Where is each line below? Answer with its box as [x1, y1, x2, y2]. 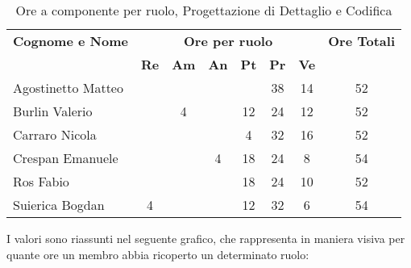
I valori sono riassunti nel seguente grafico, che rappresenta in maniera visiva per [6, 230, 405, 246]
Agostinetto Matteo [13, 78, 123, 97]
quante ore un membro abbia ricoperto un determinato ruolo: [6, 245, 309, 262]
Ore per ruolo [184, 31, 273, 50]
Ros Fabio [13, 172, 69, 191]
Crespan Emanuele [13, 149, 118, 167]
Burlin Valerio [13, 102, 93, 120]
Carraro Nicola [13, 125, 97, 144]
